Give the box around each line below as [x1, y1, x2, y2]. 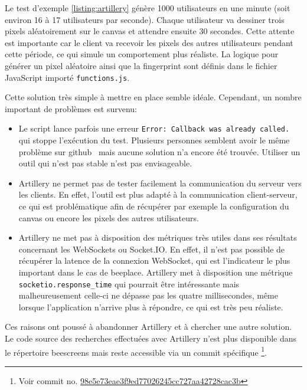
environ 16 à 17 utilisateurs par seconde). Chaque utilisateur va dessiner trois [5, 13, 285, 25]
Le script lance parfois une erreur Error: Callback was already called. [18, 122, 290, 135]
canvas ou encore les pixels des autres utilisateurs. [18, 211, 199, 224]
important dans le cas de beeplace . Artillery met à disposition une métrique [18, 266, 293, 278]
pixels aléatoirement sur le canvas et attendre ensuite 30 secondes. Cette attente [5, 25, 295, 37]
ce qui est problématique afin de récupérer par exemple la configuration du [18, 200, 289, 212]
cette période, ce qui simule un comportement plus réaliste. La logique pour [5, 48, 279, 60]
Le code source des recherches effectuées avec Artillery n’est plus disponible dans [5, 332, 297, 345]
